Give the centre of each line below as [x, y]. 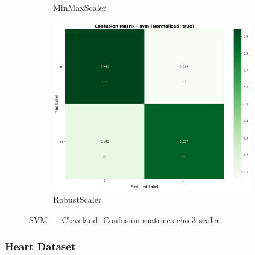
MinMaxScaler [80, 7]
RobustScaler [77, 199]
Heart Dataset [40, 246]
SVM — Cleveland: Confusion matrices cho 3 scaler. [125, 219]
